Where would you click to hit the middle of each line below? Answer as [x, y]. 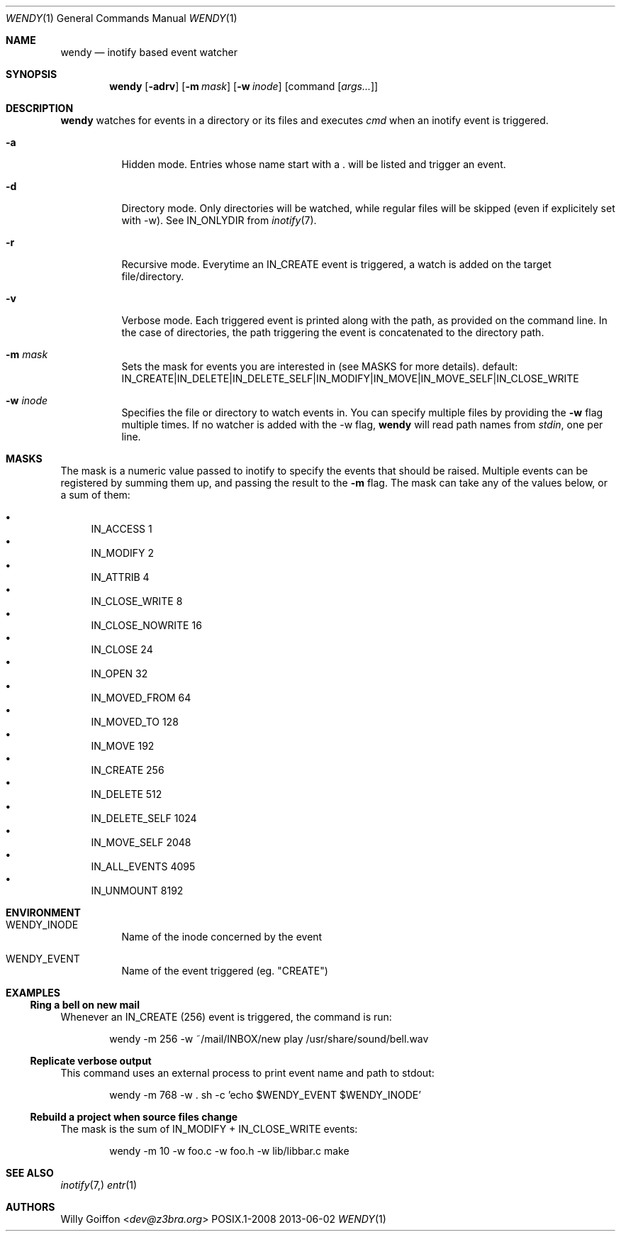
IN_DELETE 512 [127, 794]
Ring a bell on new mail [85, 1005]
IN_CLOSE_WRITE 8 [137, 601]
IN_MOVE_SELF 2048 [141, 842]
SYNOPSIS [32, 74]
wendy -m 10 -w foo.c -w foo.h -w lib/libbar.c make [229, 1151]
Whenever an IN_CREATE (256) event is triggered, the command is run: [226, 1017]
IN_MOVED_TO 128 [135, 722]
